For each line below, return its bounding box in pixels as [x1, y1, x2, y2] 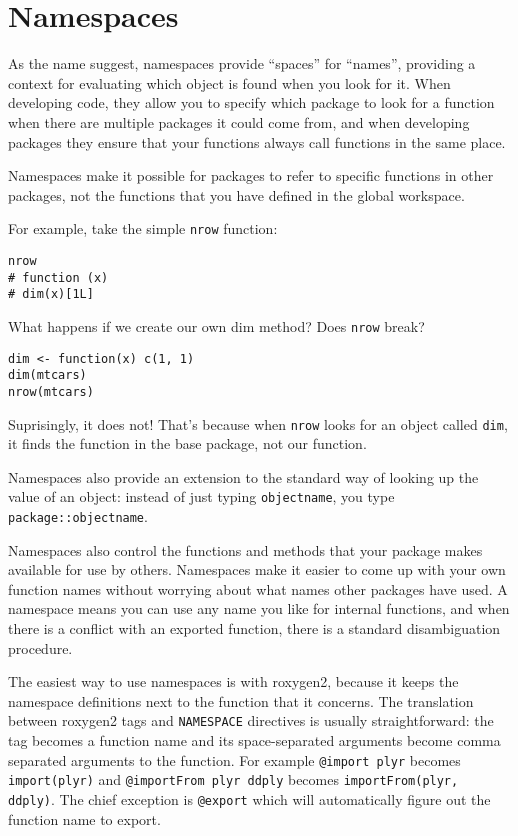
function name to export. [8, 808, 161, 829]
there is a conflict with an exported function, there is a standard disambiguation [8, 618, 501, 639]
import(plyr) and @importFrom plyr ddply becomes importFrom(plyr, [8, 769, 459, 790]
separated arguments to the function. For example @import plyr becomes [8, 749, 461, 770]
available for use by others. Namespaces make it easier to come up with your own [8, 559, 506, 580]
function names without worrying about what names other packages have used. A [8, 578, 508, 599]
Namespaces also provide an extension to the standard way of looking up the [8, 466, 479, 487]
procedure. [8, 637, 73, 658]
